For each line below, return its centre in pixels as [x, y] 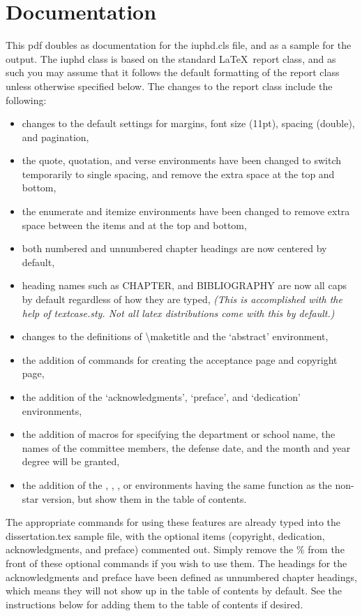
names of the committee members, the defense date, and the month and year [186, 447]
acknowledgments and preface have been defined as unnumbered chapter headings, [181, 577]
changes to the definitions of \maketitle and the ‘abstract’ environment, [175, 336]
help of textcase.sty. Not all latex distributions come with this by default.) [178, 313]
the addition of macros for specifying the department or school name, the [179, 434]
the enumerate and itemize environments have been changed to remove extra [186, 211]
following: [26, 100]
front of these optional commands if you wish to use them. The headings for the [176, 563]
